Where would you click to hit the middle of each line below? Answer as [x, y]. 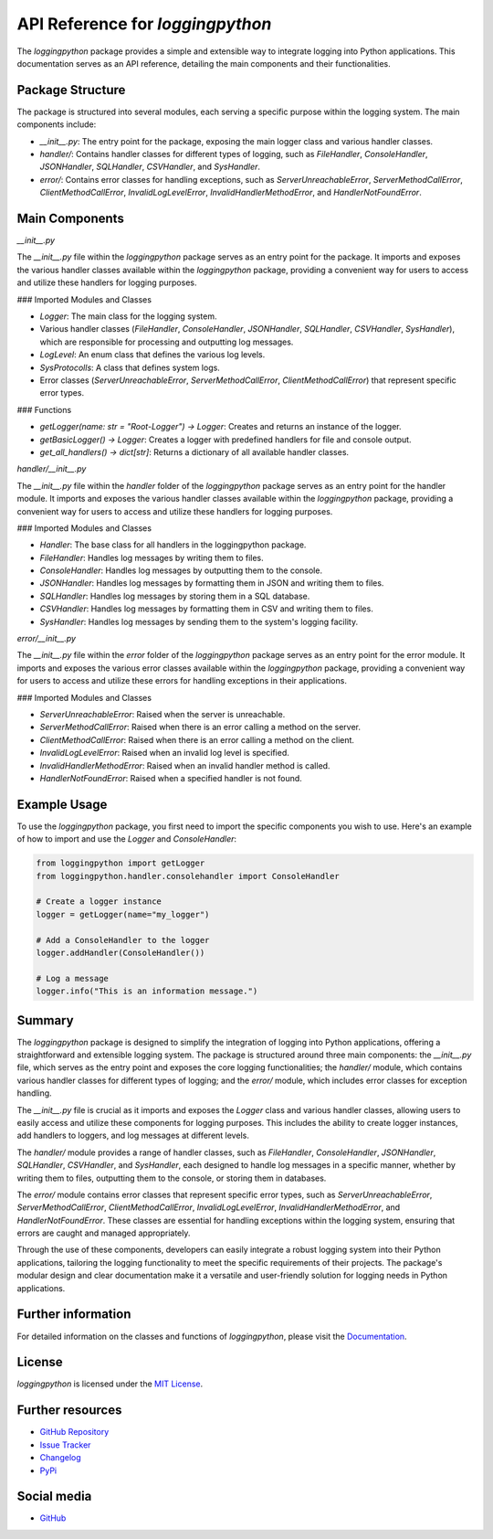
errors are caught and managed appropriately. [104, 1233]
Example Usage [62, 804]
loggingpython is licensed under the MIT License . [110, 1384]
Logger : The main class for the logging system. [128, 316]
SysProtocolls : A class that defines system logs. [130, 367]
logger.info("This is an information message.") [147, 991]
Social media [54, 1497]
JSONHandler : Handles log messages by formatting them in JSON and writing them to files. [212, 583]
